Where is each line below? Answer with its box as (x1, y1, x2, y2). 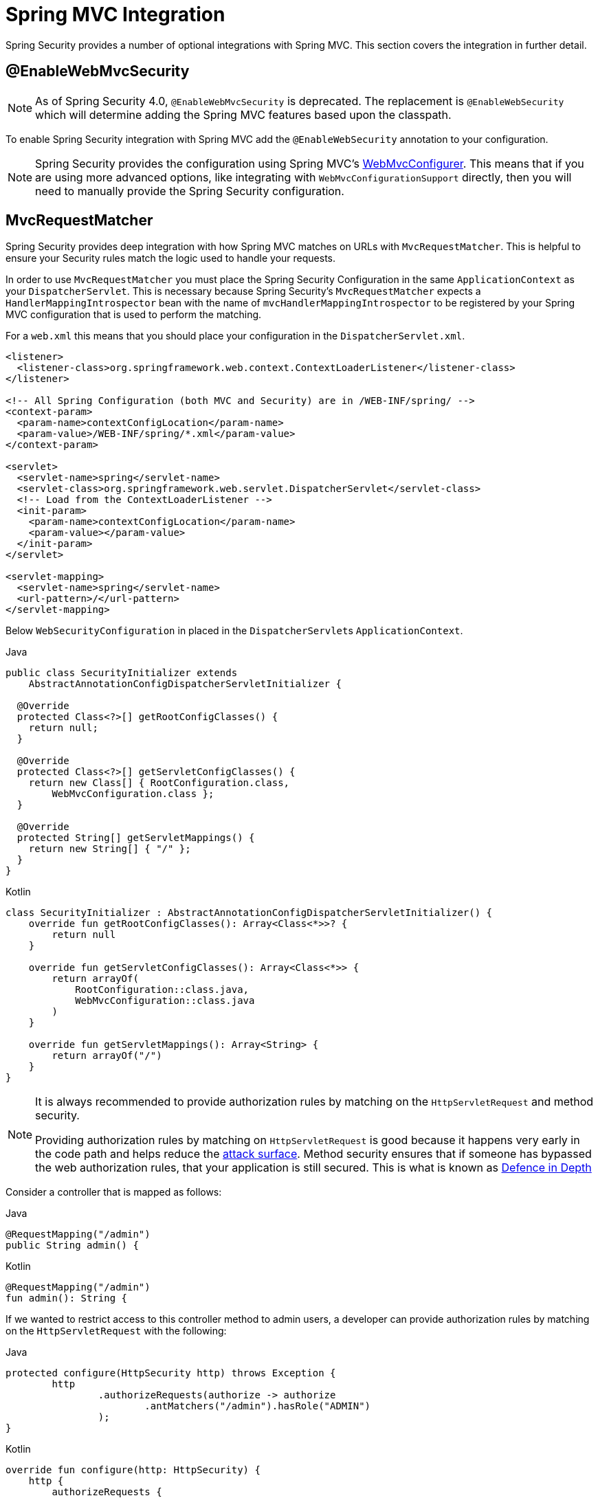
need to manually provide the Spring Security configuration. (35, 183, 344, 198)
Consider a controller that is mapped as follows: (5, 1186, 222, 1198)
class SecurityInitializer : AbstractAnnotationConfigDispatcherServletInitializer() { (5, 907, 493, 919)
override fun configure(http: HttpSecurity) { (5, 1464, 261, 1476)
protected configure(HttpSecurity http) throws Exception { (5, 1367, 336, 1379)
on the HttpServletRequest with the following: (5, 1325, 227, 1337)
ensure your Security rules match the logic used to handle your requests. (5, 252, 335, 265)
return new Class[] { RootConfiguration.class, (28, 777, 290, 789)
